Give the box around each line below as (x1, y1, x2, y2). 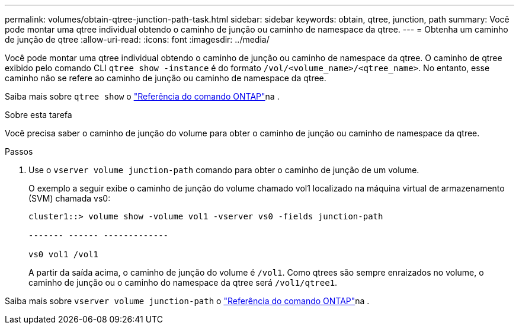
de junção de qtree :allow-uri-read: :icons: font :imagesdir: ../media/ (5, 34, 270, 44)
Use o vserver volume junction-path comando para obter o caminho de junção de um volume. (28, 165, 419, 175)
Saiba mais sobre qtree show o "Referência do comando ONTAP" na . (5, 91, 280, 101)
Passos (5, 146, 33, 156)
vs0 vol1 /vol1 (28, 250, 99, 259)
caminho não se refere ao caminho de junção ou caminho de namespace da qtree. (5, 73, 326, 83)
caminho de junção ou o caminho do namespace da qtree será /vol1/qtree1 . (28, 277, 338, 288)
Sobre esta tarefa (5, 110, 72, 120)
